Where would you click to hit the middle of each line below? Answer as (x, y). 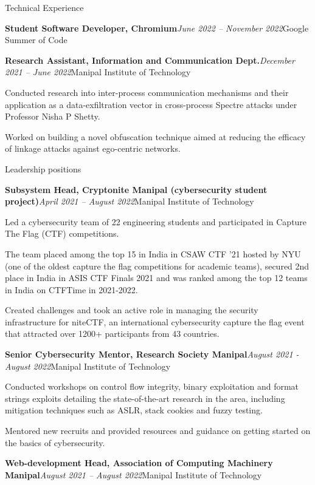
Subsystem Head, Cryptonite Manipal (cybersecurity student (136, 189)
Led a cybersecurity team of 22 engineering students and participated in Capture (156, 221)
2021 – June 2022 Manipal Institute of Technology (98, 72)
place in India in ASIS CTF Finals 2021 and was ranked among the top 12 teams (156, 278)
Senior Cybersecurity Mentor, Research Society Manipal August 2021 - (152, 354)
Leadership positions (43, 168)
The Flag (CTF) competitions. (62, 233)
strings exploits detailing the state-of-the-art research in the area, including (145, 398)
